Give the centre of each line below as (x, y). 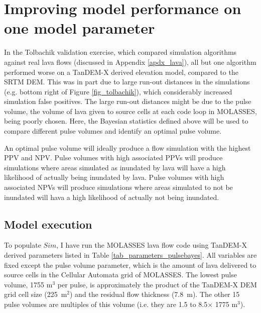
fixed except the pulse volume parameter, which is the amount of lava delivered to (130, 265)
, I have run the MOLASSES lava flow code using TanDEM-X (152, 245)
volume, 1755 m (28, 284)
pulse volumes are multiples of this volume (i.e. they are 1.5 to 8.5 (106, 304)
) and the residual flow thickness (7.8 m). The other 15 (155, 294)
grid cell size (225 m (36, 294)
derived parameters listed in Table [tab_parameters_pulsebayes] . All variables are (130, 255)
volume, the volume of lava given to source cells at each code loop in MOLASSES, (130, 111)
